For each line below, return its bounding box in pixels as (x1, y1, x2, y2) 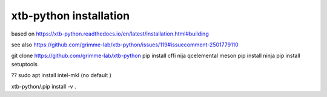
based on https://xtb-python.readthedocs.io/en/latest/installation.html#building (11, 30, 209, 37)
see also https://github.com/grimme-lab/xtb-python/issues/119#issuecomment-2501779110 (11, 41, 239, 48)
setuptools (11, 60, 38, 67)
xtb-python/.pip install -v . (11, 83, 76, 90)
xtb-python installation (11, 9, 130, 22)
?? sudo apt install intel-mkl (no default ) (11, 72, 112, 79)
